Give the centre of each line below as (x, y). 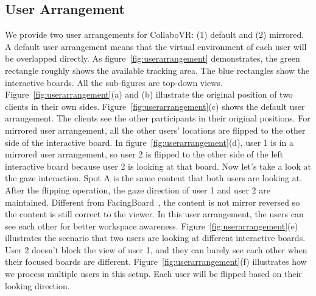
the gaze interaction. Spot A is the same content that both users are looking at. (154, 178)
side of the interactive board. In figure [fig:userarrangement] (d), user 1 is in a (149, 142)
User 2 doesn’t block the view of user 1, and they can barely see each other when (156, 249)
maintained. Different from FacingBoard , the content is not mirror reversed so (153, 202)
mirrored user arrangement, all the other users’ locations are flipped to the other (155, 130)
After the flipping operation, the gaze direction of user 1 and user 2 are (138, 190)
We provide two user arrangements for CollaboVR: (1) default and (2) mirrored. (155, 34)
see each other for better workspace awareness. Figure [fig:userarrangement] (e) (152, 226)
